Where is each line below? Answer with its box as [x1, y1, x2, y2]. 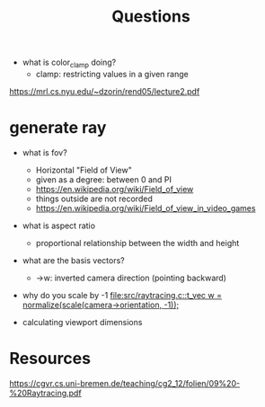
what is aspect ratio [22, 220, 96, 231]
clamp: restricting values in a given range [35, 68, 189, 79]
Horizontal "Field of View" [35, 164, 132, 175]
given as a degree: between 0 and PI [35, 173, 172, 185]
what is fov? [22, 146, 67, 158]
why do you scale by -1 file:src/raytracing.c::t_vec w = [22, 289, 223, 300]
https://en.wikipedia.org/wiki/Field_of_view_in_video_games [35, 202, 256, 213]
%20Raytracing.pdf [9, 387, 83, 398]
